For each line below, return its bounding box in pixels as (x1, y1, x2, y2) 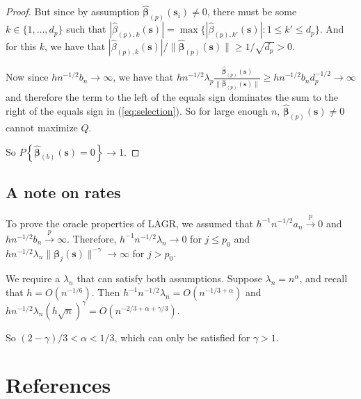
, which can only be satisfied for (114, 329, 250, 344)
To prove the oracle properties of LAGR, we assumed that (6, 215, 253, 230)
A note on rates (6, 181, 121, 202)
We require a (6, 271, 61, 286)
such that (66, 22, 106, 36)
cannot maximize (6, 120, 78, 134)
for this (6, 39, 37, 54)
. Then (91, 285, 120, 300)
